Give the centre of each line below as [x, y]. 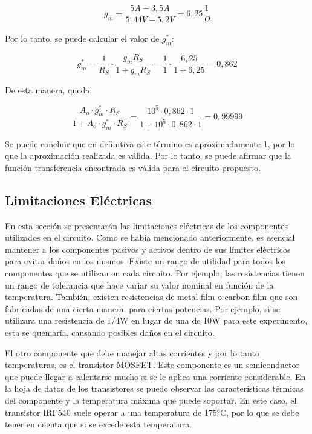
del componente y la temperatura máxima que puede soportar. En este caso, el [151, 400]
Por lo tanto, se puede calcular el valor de [82, 38]
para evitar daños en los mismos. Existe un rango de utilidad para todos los [145, 261]
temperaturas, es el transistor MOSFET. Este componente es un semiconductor [152, 365]
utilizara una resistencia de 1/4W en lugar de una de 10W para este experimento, [156, 320]
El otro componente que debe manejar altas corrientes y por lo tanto [132, 352]
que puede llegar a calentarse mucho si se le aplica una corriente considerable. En [155, 376]
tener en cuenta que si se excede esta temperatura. [99, 424]
